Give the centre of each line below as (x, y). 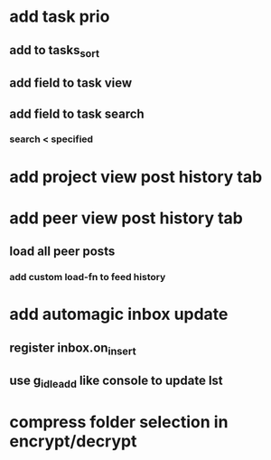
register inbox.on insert (73, 349)
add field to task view (71, 83)
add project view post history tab (136, 177)
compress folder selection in (119, 422)
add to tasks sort (55, 51)
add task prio (60, 17)
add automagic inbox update (119, 314)
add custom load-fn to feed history (88, 277)
